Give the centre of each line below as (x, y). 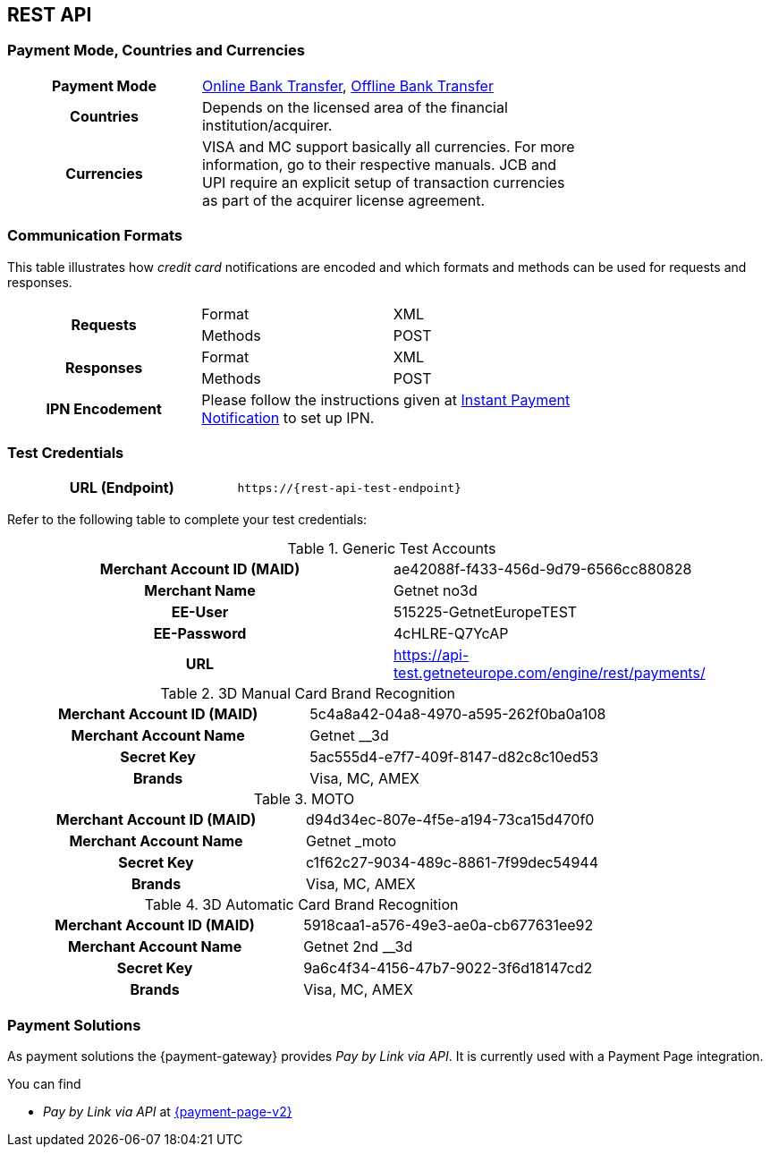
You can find (44, 1084)
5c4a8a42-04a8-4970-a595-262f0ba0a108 (458, 714)
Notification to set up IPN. (288, 417)
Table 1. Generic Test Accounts (392, 549)
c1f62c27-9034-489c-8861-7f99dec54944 (453, 863)
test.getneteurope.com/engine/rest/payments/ (550, 673)
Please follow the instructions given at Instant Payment (386, 399)
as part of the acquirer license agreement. (343, 200)
